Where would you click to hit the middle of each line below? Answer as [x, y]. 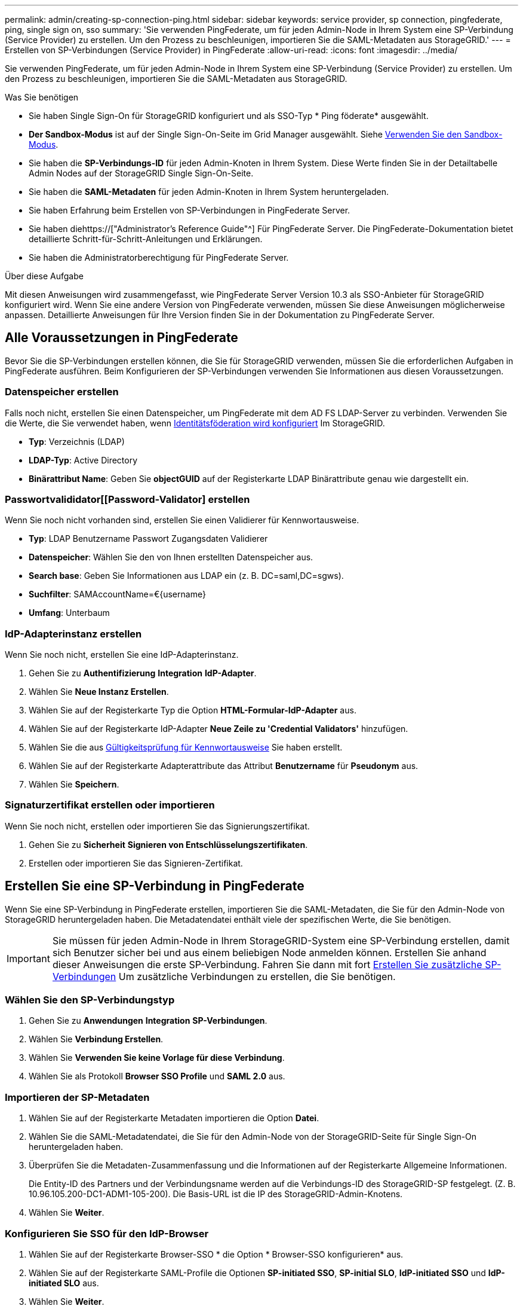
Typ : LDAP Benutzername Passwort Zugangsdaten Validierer [148, 539]
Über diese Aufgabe [44, 276]
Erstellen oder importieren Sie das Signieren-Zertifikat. [136, 863]
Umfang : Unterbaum [69, 613]
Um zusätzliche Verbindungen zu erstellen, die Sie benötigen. [257, 976]
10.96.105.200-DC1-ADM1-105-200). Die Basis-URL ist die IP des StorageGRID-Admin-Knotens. [216, 1194]
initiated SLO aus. [64, 1283]
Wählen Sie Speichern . [74, 785]
